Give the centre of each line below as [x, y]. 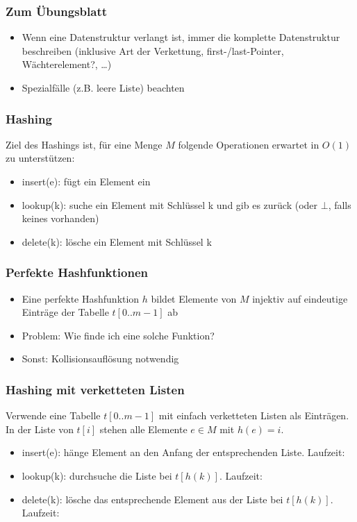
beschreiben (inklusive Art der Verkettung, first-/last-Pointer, [153, 50]
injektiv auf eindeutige [300, 298]
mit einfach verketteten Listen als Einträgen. [254, 415]
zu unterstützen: [40, 158]
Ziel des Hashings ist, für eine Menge [84, 144]
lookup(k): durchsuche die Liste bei [97, 475]
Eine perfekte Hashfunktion [81, 298]
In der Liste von [40, 429]
